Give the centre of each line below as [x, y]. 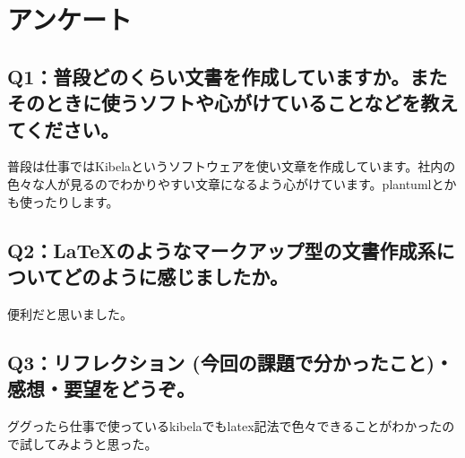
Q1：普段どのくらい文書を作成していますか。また [228, 76]
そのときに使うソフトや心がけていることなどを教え [233, 103]
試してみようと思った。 [88, 443]
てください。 [64, 129]
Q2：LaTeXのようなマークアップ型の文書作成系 [222, 250]
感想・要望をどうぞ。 [101, 389]
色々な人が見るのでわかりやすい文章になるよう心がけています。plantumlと [226, 183]
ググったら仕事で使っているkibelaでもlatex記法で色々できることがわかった [225, 425]
